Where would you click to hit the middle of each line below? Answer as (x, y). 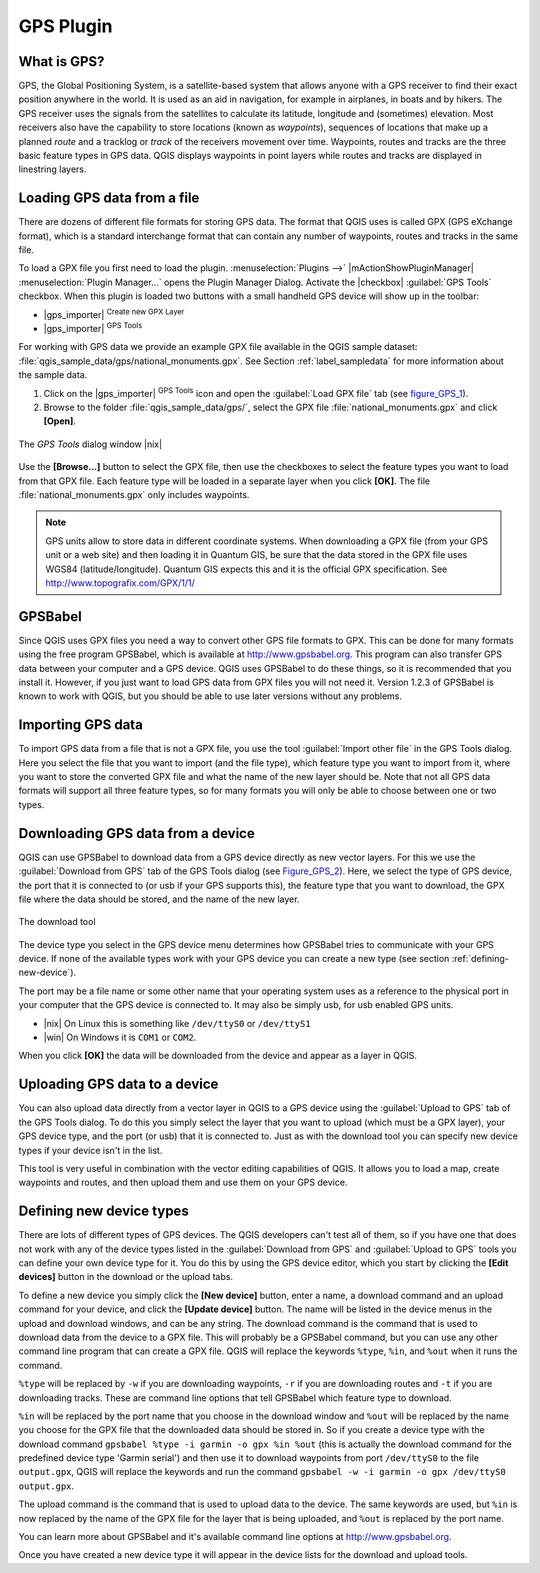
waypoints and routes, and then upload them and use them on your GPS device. (183, 1182)
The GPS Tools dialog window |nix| (90, 444)
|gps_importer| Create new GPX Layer (114, 313)
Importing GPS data (81, 725)
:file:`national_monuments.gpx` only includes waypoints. (134, 494)
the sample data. (53, 375)
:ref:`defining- (480, 959)
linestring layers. (52, 169)
